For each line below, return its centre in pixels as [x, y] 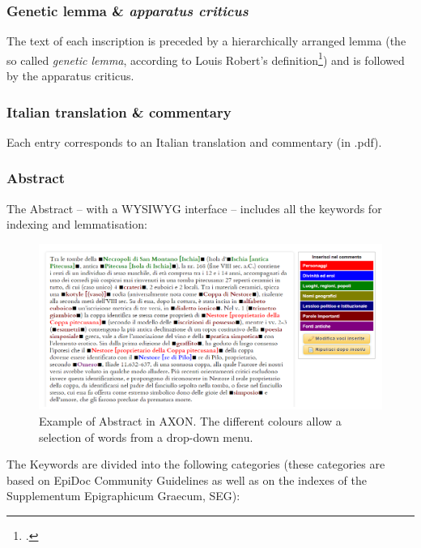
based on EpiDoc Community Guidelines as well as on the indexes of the [187, 479]
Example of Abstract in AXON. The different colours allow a [190, 420]
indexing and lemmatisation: [77, 224]
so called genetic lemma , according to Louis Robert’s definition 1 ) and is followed [206, 58]
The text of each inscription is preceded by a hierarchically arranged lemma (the [206, 41]
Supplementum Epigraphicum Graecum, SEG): [123, 496]
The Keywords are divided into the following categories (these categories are [196, 464]
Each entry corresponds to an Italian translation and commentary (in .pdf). [194, 141]
